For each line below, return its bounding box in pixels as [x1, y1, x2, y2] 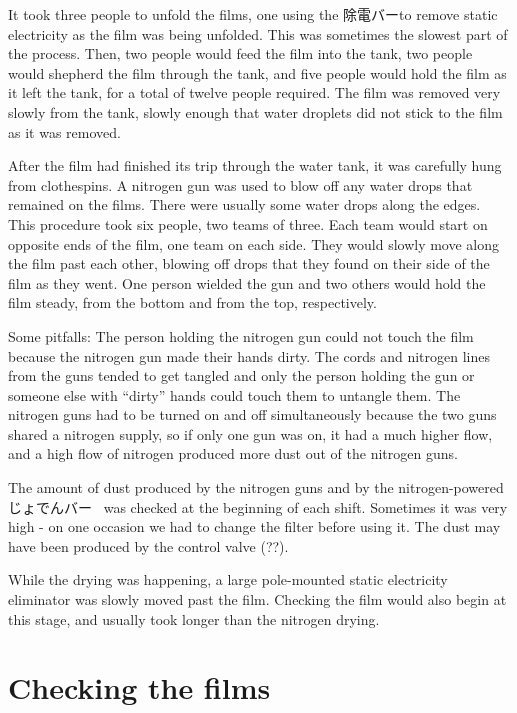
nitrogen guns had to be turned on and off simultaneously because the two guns [8, 404, 497, 425]
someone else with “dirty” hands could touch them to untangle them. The [8, 384, 461, 405]
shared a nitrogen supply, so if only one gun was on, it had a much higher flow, [8, 423, 493, 444]
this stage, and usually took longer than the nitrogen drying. [8, 608, 380, 629]
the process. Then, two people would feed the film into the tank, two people [8, 43, 473, 64]
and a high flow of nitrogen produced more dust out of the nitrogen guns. [8, 443, 458, 464]
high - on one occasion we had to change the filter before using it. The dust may [8, 516, 501, 537]
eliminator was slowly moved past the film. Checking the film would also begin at [8, 589, 507, 610]
